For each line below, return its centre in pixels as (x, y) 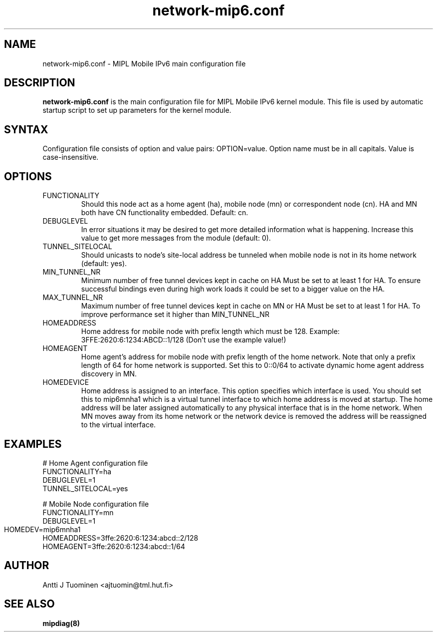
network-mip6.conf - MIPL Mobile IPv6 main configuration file (144, 63)
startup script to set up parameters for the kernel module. (137, 110)
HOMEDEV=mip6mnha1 (42, 529)
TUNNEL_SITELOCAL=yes (85, 488)
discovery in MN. (109, 374)
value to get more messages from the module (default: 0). (176, 238)
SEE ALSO (29, 604)
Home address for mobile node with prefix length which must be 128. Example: (210, 331)
